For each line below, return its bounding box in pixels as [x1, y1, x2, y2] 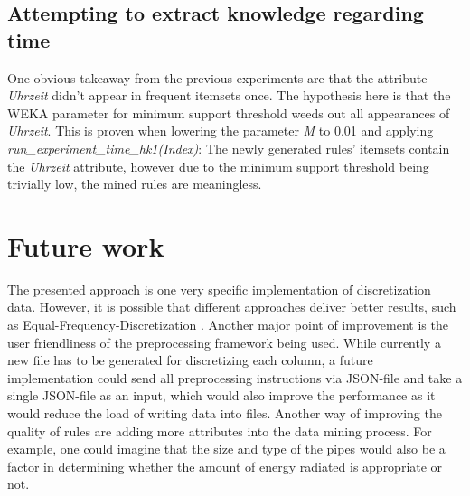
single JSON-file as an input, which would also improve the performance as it [7, 386, 436, 405]
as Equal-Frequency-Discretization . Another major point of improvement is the [7, 315, 448, 334]
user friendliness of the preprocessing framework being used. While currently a [7, 332, 441, 351]
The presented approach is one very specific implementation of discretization [7, 279, 431, 298]
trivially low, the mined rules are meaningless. [7, 174, 262, 193]
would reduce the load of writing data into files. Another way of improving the [7, 404, 442, 423]
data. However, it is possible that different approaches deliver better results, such [7, 297, 456, 316]
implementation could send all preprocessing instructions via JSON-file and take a [7, 368, 463, 387]
